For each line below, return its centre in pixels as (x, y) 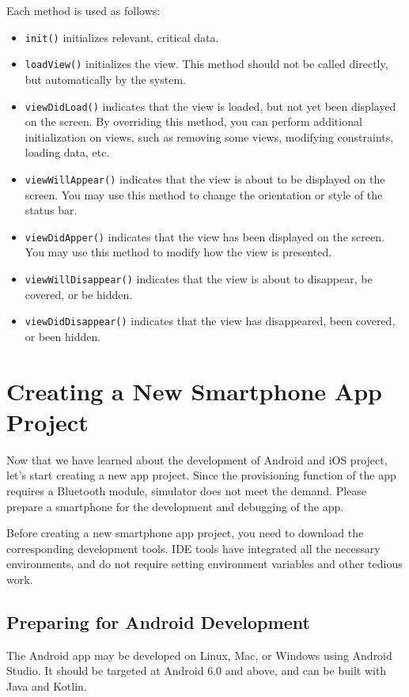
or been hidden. (63, 336)
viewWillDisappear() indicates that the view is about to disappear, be (199, 279)
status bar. (51, 210)
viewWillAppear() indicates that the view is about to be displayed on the (205, 178)
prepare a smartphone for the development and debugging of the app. (175, 506)
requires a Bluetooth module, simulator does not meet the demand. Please (187, 491)
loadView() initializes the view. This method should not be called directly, (206, 64)
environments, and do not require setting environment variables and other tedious (204, 564)
